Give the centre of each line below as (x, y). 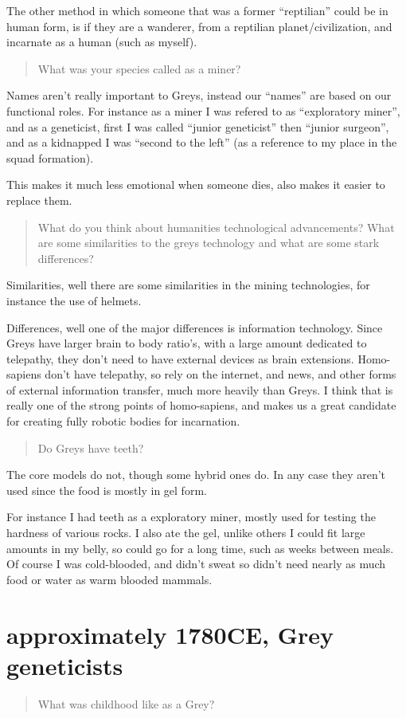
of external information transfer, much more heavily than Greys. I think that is (200, 389)
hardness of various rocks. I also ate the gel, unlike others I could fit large (186, 533)
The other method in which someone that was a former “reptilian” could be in (197, 10)
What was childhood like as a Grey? (126, 703)
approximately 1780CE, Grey (170, 634)
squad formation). (50, 157)
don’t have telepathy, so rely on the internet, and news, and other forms (221, 374)
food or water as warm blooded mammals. (109, 579)
